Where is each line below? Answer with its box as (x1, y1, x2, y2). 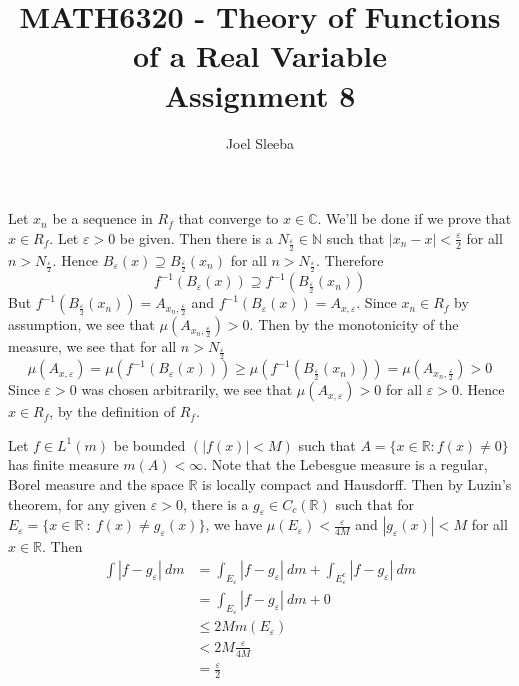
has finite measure (8, 454, 119, 475)
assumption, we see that (8, 314, 155, 335)
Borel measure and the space (8, 473, 184, 494)
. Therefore (316, 249, 384, 270)
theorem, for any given (8, 493, 147, 514)
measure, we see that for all (8, 336, 177, 357)
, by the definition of (49, 401, 175, 422)
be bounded (113, 434, 186, 455)
